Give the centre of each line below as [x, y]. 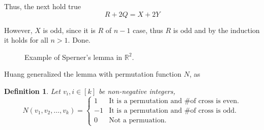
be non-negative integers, [137, 91]
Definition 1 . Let [32, 91]
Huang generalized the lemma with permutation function [93, 74]
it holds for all [26, 40]
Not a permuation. [138, 120]
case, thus [148, 30]
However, [18, 30]
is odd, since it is [69, 30]
